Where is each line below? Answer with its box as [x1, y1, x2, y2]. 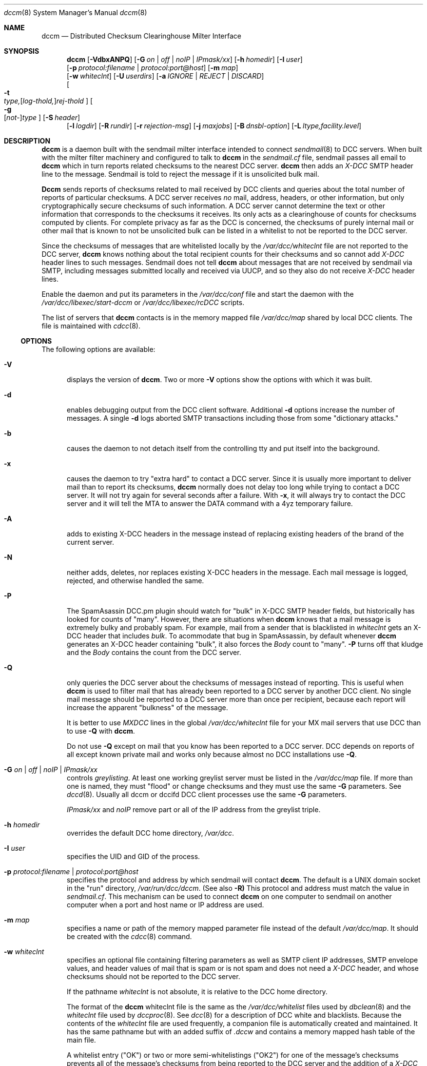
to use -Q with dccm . [67, 727, 135, 735]
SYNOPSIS [4, 47, 39, 55]
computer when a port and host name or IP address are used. [67, 901, 264, 909]
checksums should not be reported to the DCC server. [67, 972, 240, 981]
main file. [67, 1036, 96, 1044]
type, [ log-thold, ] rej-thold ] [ [4, 97, 93, 105]
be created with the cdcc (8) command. [67, 932, 192, 941]
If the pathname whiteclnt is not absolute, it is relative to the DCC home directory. [67, 987, 328, 996]
